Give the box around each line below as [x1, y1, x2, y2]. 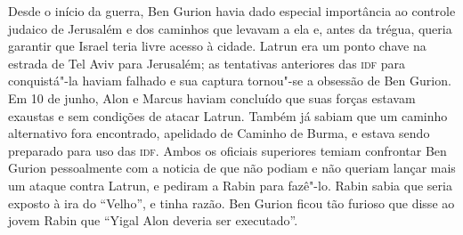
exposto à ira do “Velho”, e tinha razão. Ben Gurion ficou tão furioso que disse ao [8, 193, 455, 212]
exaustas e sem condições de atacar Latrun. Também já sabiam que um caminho [8, 106, 448, 125]
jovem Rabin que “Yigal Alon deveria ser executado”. [8, 211, 298, 230]
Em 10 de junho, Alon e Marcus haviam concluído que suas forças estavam [8, 88, 416, 107]
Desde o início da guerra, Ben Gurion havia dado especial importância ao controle [8, 2, 456, 20]
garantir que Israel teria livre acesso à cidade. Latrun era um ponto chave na [8, 36, 426, 55]
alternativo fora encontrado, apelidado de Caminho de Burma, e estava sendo [8, 124, 430, 142]
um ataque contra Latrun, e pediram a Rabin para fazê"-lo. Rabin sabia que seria [8, 175, 452, 194]
